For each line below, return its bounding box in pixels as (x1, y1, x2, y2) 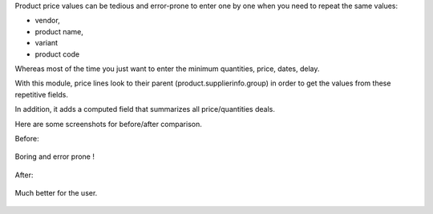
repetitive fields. (14, 89, 68, 99)
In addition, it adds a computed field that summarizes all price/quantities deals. (14, 105, 276, 114)
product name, (34, 26, 83, 36)
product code (34, 49, 80, 59)
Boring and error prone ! (14, 152, 95, 161)
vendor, (34, 16, 60, 26)
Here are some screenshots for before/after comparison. (14, 119, 202, 129)
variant (34, 38, 59, 48)
